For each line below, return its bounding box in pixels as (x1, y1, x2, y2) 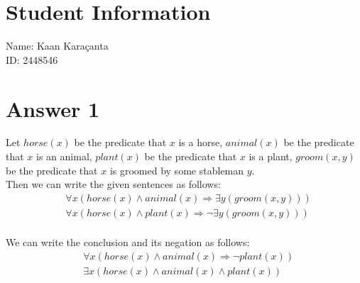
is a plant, (249, 149, 293, 164)
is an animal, (36, 149, 92, 164)
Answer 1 (6, 94, 100, 123)
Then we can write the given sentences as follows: (6, 177, 221, 192)
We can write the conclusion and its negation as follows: (6, 234, 250, 249)
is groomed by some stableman (109, 162, 244, 177)
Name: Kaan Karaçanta (6, 38, 109, 53)
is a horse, (178, 135, 223, 150)
